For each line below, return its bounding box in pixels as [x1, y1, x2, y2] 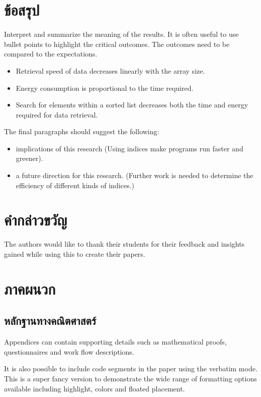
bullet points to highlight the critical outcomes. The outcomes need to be [4, 38, 230, 49]
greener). [16, 153, 43, 163]
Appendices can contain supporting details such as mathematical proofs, [4, 336, 227, 347]
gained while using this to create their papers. [4, 248, 145, 259]
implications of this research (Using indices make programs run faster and [16, 143, 243, 153]
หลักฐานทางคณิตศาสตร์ [4, 313, 97, 328]
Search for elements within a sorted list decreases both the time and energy [16, 99, 248, 110]
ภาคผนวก [4, 278, 56, 299]
